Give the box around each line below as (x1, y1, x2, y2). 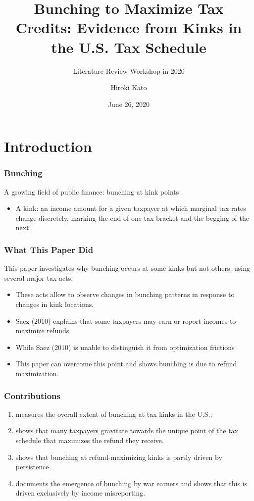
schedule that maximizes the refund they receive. (15, 435, 164, 446)
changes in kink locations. (15, 299, 94, 309)
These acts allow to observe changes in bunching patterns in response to (15, 289, 235, 300)
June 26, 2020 (107, 99, 150, 109)
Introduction (4, 136, 92, 156)
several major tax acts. (4, 272, 73, 283)
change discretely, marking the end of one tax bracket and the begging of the (15, 212, 249, 223)
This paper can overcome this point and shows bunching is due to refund (15, 358, 237, 369)
